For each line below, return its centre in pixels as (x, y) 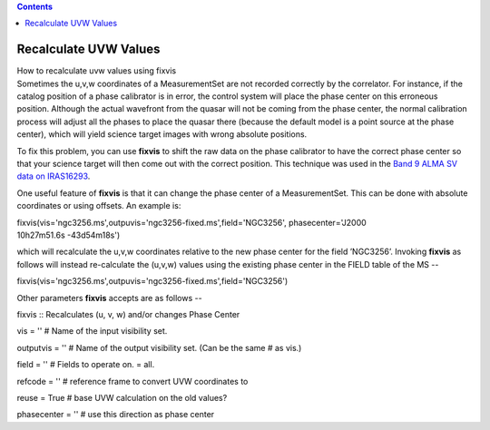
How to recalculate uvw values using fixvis (97, 71)
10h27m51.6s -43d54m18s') (69, 235)
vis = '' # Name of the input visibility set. (92, 331)
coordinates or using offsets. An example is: (99, 206)
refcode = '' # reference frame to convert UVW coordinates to (132, 381)
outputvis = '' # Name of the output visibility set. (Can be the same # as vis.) (159, 347)
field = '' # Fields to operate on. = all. (86, 365)
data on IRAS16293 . (54, 176)
